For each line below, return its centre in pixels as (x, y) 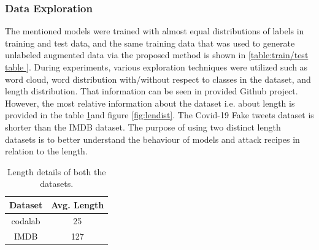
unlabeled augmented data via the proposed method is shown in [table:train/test (157, 55)
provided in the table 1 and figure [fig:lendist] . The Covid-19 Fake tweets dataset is (159, 115)
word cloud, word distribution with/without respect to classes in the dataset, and (158, 79)
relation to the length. (46, 151)
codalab (26, 220)
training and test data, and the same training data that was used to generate (150, 43)
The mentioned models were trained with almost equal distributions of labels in (155, 31)
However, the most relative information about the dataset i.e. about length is (150, 103)
